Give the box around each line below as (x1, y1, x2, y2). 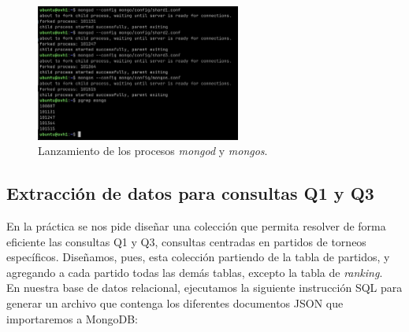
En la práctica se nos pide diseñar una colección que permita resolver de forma (6, 218, 386, 234)
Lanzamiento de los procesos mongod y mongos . (38, 142, 268, 159)
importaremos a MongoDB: (6, 310, 138, 326)
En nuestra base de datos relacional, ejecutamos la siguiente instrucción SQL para (6, 279, 403, 296)
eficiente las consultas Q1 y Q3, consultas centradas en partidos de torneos (6, 233, 366, 249)
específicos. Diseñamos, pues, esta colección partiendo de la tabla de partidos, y (6, 249, 390, 265)
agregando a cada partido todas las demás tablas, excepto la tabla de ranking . (6, 264, 383, 280)
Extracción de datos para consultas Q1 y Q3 (6, 181, 374, 205)
